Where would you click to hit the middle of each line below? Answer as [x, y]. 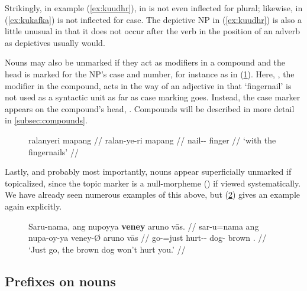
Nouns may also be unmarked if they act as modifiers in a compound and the [145, 62]
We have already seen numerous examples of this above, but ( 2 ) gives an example [152, 194]
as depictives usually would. [55, 42]
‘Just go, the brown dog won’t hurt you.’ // [107, 249]
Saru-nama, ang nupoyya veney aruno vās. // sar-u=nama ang [144, 226]
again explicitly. [33, 206]
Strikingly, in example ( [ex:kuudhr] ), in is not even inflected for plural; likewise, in [154, 8]
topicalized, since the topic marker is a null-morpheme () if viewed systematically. [153, 183]
